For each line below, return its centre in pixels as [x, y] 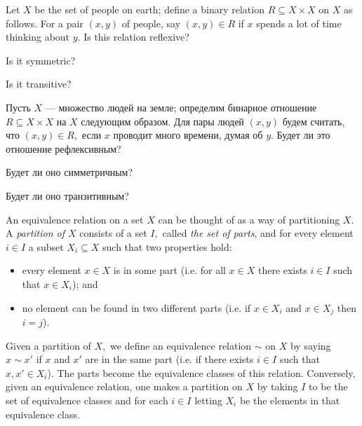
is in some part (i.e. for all [169, 270]
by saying [310, 345]
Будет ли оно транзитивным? [67, 195]
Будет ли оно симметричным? [69, 172]
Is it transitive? [39, 84]
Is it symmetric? [41, 60]
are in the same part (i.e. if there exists [169, 359]
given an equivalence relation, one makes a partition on [124, 386]
